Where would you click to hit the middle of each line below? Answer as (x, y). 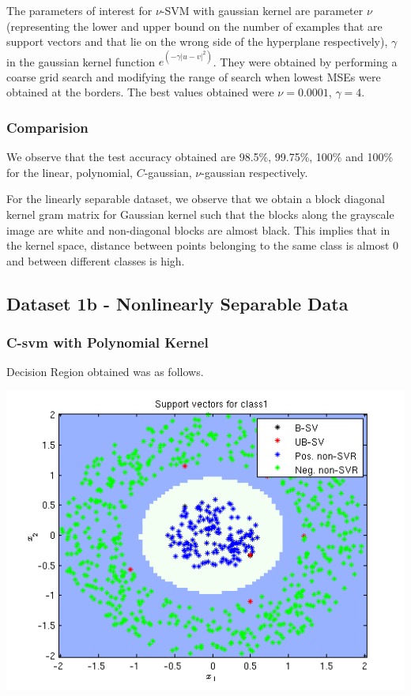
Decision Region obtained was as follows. (105, 372)
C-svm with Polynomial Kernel (107, 342)
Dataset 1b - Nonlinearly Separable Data (177, 303)
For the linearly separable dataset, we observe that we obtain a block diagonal (196, 199)
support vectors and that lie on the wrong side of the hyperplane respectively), (197, 41)
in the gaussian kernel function (81, 61)
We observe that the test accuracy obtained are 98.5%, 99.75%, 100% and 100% (200, 157)
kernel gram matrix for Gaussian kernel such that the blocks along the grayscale (200, 214)
